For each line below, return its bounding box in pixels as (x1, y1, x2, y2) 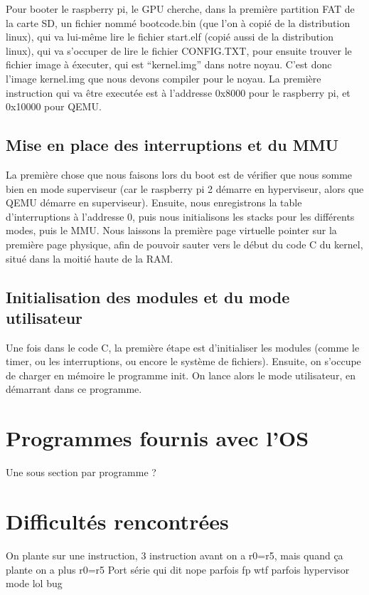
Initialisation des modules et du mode (6, 285, 290, 307)
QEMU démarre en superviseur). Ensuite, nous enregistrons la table (6, 195, 302, 210)
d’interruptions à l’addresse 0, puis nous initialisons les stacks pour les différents (6, 209, 355, 223)
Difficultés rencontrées (6, 506, 229, 535)
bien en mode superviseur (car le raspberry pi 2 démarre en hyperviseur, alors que (6, 181, 364, 196)
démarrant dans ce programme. (6, 381, 142, 396)
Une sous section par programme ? (6, 465, 156, 480)
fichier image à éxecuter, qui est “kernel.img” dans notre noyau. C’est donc (6, 57, 332, 72)
